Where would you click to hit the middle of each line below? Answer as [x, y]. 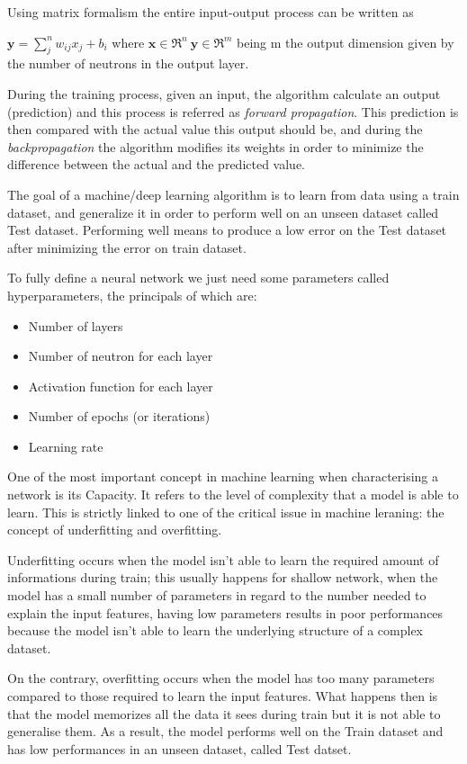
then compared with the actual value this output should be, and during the [215, 129]
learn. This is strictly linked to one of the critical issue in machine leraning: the [226, 512]
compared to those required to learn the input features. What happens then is [223, 696]
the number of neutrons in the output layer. [128, 63]
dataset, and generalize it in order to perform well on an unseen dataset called [223, 212]
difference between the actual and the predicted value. [157, 164]
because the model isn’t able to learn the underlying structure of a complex [215, 630]
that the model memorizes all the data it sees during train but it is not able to [224, 713]
